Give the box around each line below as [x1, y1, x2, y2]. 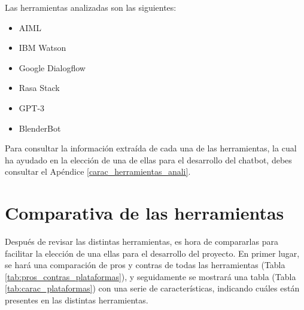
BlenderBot [19, 121, 61, 134]
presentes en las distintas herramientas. [5, 294, 148, 306]
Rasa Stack [19, 81, 60, 94]
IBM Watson [19, 41, 66, 54]
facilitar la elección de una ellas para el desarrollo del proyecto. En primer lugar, [5, 247, 300, 259]
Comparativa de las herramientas [5, 200, 284, 225]
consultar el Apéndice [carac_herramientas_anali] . [5, 165, 191, 178]
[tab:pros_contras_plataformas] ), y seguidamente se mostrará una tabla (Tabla [5, 270, 296, 282]
